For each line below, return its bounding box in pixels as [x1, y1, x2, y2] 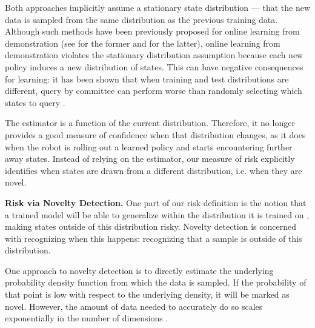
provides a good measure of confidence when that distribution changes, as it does [5, 128, 306, 141]
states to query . [5, 96, 65, 109]
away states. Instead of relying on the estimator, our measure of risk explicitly [5, 152, 295, 165]
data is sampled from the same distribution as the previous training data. [5, 13, 278, 25]
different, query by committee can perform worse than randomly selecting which [5, 84, 302, 97]
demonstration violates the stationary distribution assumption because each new [5, 49, 303, 61]
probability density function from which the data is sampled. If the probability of [5, 276, 307, 289]
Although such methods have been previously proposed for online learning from [5, 25, 300, 38]
